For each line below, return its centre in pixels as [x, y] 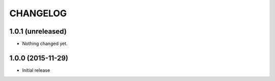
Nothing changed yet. [45, 44]
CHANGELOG [38, 13]
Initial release [36, 70]
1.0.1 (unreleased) [38, 31]
